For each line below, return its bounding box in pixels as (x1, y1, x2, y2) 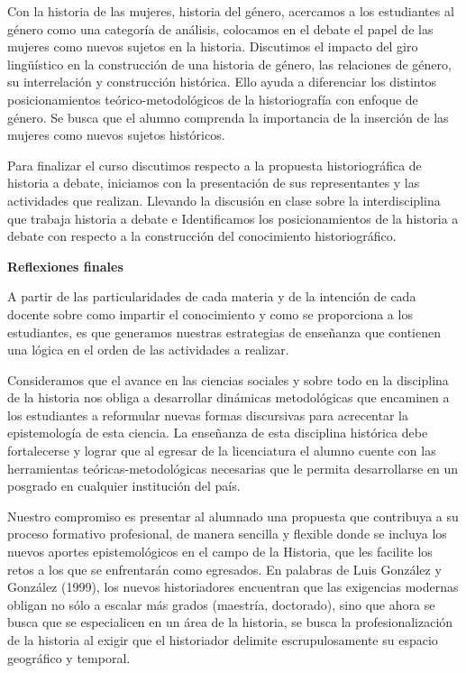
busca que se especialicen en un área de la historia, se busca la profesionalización (7, 613, 453, 632)
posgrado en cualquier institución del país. (7, 476, 241, 495)
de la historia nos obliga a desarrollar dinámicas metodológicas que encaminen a (7, 388, 450, 407)
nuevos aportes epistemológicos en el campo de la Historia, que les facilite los (7, 542, 433, 561)
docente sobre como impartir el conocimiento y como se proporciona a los (7, 304, 413, 323)
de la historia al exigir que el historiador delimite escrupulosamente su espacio (7, 631, 438, 649)
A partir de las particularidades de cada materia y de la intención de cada (7, 287, 416, 306)
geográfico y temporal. (7, 648, 131, 667)
